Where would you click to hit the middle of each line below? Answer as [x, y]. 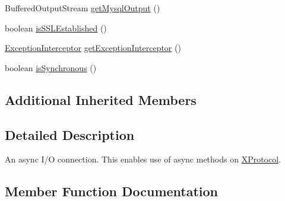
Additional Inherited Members [101, 99]
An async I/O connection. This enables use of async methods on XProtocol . [143, 159]
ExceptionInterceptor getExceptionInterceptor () [93, 48]
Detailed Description [70, 134]
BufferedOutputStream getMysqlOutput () [83, 8]
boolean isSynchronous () [51, 67]
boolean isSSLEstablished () [56, 28]
